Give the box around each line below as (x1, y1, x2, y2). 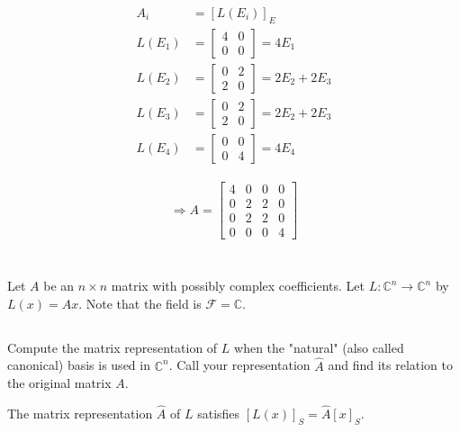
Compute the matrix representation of (7, 337, 218, 356)
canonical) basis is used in (7, 355, 150, 374)
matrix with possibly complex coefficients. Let (111, 276, 365, 295)
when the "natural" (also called (234, 337, 404, 356)
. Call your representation (168, 355, 311, 374)
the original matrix (7, 373, 112, 392)
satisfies (197, 404, 240, 423)
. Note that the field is (78, 293, 202, 312)
